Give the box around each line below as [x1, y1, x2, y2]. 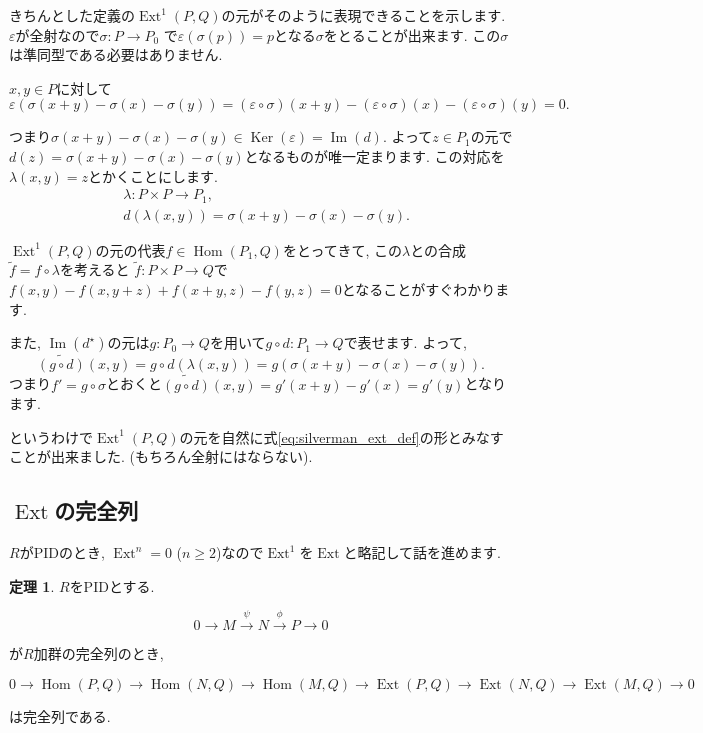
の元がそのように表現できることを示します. [221, 5, 506, 25]
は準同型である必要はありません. [9, 44, 223, 65]
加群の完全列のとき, [33, 643, 164, 664]
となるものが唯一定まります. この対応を [244, 145, 505, 166]
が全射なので [15, 24, 100, 45]
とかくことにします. [87, 165, 218, 186]
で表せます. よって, [343, 332, 467, 353]
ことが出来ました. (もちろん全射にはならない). [9, 446, 313, 467]
